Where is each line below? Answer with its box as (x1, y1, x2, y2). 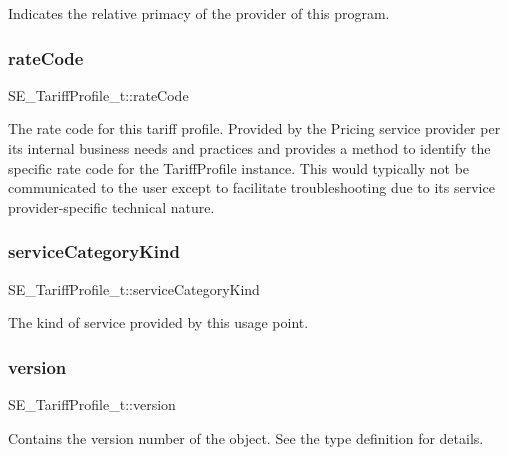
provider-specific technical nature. (8, 196, 215, 217)
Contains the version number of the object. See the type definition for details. (8, 427, 484, 448)
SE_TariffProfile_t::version (8, 394, 176, 414)
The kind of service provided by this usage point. (8, 312, 309, 333)
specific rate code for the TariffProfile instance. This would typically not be (8, 157, 470, 178)
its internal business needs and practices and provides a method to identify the (8, 138, 491, 158)
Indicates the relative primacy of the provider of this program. (8, 3, 390, 23)
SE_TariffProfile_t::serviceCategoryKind (8, 278, 260, 299)
